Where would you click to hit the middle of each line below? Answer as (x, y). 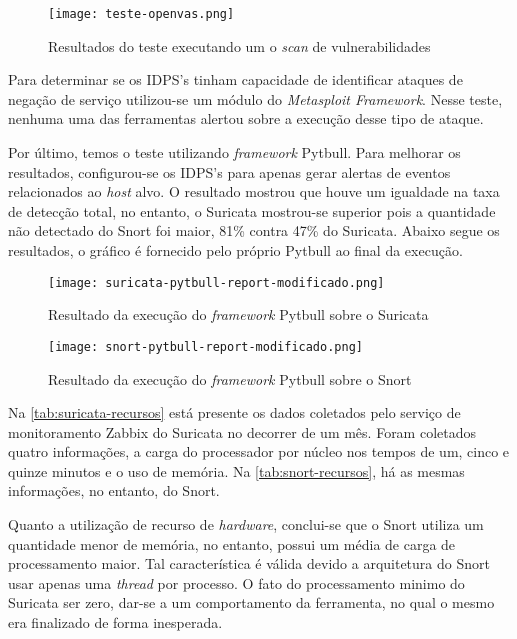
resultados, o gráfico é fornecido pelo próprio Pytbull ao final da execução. (235, 250)
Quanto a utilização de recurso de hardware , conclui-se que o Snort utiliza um (246, 524)
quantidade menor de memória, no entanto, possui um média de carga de (232, 543)
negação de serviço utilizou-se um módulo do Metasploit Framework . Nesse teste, (255, 98)
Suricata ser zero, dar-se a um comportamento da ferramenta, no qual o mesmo (251, 602)
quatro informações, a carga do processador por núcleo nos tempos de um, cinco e (259, 451)
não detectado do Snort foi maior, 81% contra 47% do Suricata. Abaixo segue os (254, 230)
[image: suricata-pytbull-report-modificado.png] (216, 282)
